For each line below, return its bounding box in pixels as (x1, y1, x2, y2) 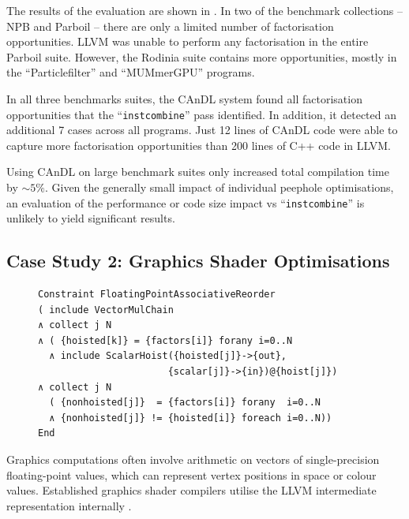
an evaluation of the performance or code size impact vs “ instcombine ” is (6, 194, 365, 211)
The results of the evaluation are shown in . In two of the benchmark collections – (6, 2, 403, 18)
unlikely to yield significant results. (6, 210, 175, 226)
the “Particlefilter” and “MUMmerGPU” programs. (6, 64, 255, 80)
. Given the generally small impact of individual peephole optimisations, (44, 179, 394, 195)
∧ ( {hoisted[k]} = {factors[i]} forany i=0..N (38, 334, 293, 346)
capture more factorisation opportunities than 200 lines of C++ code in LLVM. (6, 136, 391, 153)
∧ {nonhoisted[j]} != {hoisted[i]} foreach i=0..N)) (49, 412, 332, 424)
